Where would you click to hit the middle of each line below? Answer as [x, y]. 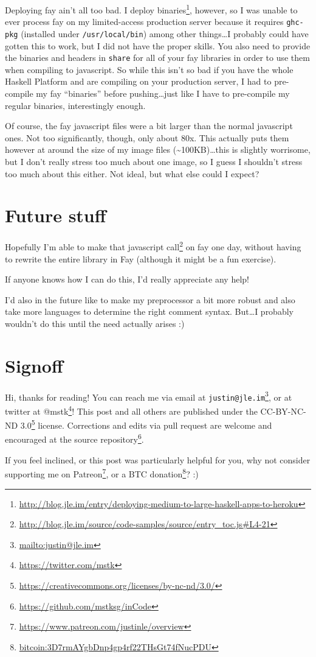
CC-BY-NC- [283, 411]
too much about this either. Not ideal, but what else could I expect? [132, 173]
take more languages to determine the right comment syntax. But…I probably [149, 311]
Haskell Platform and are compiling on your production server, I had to [138, 81]
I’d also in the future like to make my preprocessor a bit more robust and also [150, 299]
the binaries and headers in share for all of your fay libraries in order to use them [157, 58]
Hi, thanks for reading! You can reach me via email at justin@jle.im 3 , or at [149, 396]
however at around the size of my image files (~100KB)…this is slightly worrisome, [158, 149]
